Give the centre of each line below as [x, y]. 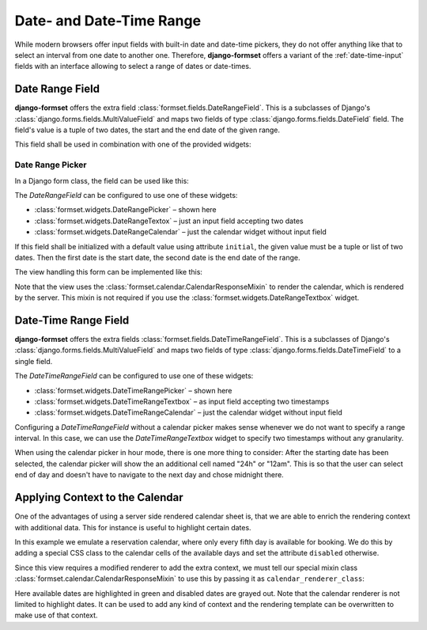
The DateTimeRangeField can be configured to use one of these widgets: [134, 376]
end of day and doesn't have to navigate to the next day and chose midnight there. [149, 475]
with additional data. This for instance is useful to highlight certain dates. [133, 527]
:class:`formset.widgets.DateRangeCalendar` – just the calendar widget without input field [181, 232]
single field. [34, 361]
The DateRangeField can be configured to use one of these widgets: [126, 195]
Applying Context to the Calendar [99, 497]
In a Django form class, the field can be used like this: [102, 180]
